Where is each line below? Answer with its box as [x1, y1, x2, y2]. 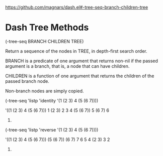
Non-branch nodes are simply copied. [5, 88, 84, 94]
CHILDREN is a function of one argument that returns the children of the [5, 73, 154, 79]
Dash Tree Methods [5, 22, 89, 33]
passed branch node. [5, 78, 49, 84]
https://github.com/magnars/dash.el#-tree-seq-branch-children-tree [5, 5, 148, 10]
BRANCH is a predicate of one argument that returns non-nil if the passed [5, 58, 158, 64]
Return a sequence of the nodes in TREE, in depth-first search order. [5, 48, 147, 54]
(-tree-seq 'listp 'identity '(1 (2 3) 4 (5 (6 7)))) [5, 97, 99, 103]
